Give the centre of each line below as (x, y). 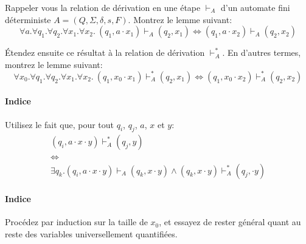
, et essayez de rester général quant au (230, 222)
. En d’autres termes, (262, 53)
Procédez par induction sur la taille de (76, 222)
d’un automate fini (256, 7)
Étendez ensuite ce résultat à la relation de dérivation (105, 53)
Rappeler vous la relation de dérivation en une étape (103, 7)
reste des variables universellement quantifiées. (91, 233)
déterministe (28, 19)
